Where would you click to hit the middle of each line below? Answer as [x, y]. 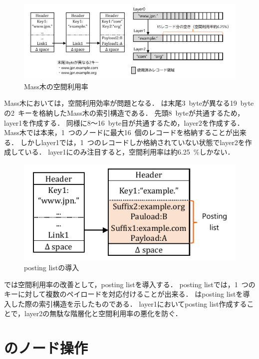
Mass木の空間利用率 [56, 86]
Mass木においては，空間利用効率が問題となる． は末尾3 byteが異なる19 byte [129, 103]
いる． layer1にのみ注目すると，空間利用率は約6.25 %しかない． [129, 152]
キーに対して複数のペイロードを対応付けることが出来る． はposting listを [124, 294]
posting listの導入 [52, 267]
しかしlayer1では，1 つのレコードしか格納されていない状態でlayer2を [132, 142]
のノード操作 [46, 348]
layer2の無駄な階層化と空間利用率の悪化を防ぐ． [103, 313]
